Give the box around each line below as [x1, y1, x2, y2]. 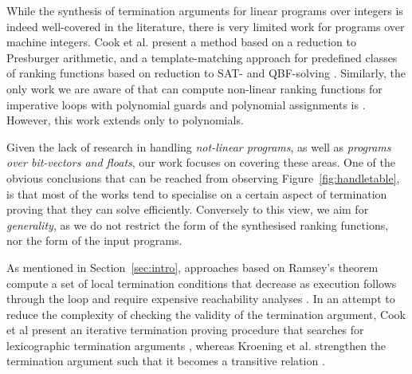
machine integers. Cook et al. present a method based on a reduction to [6, 33, 356, 50]
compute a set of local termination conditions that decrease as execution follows [6, 274, 397, 291]
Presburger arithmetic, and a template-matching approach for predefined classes [6, 49, 398, 65]
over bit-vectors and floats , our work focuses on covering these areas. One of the [6, 154, 395, 171]
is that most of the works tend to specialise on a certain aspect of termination [6, 185, 387, 202]
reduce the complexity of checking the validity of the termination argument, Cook [6, 305, 406, 322]
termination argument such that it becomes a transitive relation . [6, 352, 325, 369]
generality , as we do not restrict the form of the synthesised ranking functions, [6, 216, 389, 233]
